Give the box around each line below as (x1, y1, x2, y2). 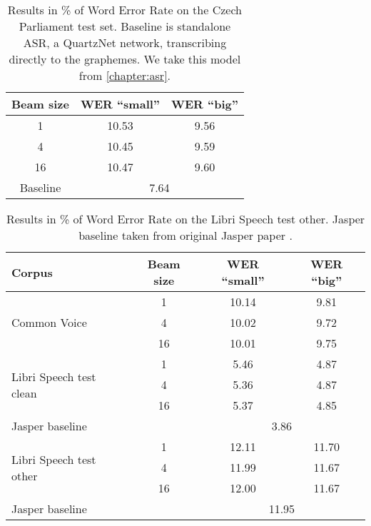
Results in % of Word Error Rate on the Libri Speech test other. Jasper (6, 211, 365, 227)
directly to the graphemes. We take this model (9, 51, 241, 67)
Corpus (11, 263, 53, 280)
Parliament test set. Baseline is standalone (19, 18, 231, 34)
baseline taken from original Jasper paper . (78, 227, 293, 243)
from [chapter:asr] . (78, 67, 171, 84)
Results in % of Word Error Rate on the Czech (7, 1, 242, 18)
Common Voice (11, 314, 87, 330)
